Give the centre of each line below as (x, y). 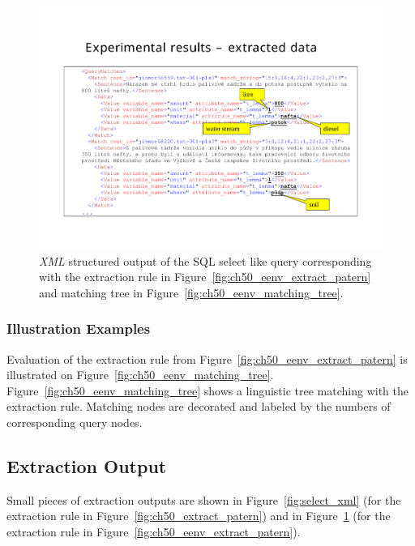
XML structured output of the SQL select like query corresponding (205, 260)
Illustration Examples (79, 328)
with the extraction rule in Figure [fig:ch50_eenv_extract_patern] (205, 277)
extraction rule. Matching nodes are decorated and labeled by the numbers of (199, 406)
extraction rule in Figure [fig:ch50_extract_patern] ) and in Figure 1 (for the (199, 516)
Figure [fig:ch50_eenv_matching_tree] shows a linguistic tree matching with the (207, 390)
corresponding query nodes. (75, 422)
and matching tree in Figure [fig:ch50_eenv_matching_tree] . (191, 292)
